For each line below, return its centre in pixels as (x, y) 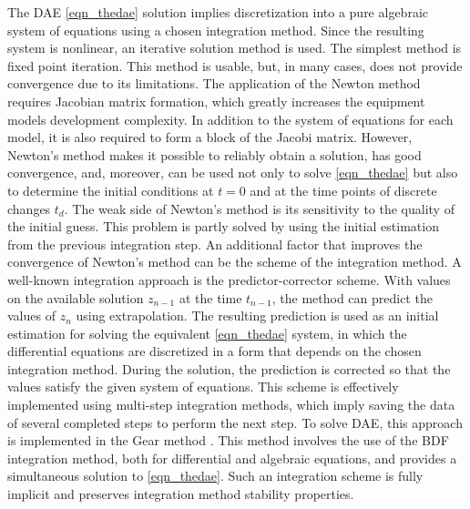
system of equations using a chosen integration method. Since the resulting (216, 30)
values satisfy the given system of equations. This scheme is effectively (203, 387)
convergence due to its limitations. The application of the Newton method (214, 83)
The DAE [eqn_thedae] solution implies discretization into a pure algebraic (218, 12)
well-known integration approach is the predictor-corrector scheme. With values (229, 279)
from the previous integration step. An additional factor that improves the (215, 244)
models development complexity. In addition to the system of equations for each (230, 119)
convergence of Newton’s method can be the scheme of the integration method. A (235, 262)
